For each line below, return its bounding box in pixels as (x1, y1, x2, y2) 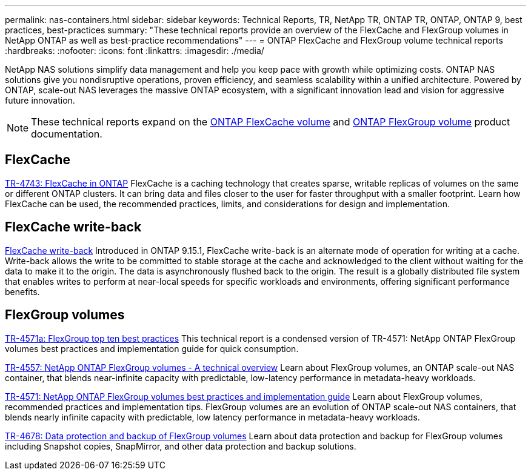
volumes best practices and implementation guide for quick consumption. (5, 343, 299, 354)
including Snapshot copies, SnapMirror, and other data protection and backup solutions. (5, 440, 356, 451)
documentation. (31, 128, 102, 140)
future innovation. (5, 95, 75, 105)
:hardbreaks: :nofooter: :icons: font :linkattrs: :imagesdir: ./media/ (5, 45, 264, 56)
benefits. (5, 286, 40, 297)
